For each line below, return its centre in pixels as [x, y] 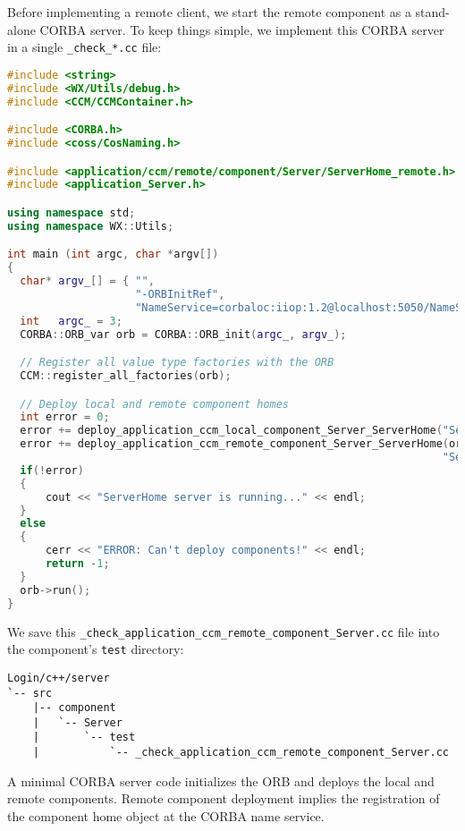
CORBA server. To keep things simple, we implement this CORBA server [242, 29]
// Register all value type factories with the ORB [177, 363]
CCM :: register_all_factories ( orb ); [126, 376]
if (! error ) [52, 470]
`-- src [30, 693]
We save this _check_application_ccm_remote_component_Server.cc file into [224, 631]
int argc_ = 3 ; [71, 321]
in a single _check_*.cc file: [85, 47]
